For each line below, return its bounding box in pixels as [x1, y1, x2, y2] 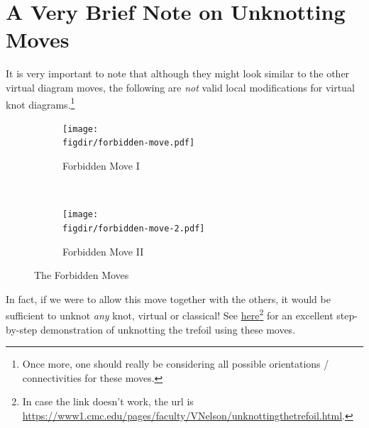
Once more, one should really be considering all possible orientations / [22, 356, 329, 371]
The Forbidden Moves [34, 268, 129, 282]
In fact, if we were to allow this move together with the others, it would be [6, 291, 331, 306]
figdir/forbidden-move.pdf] [62, 138, 195, 148]
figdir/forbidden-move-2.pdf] [62, 223, 205, 234]
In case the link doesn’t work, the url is [22, 394, 194, 409]
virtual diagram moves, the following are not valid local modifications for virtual [6, 79, 355, 94]
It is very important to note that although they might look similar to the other [6, 66, 350, 81]
